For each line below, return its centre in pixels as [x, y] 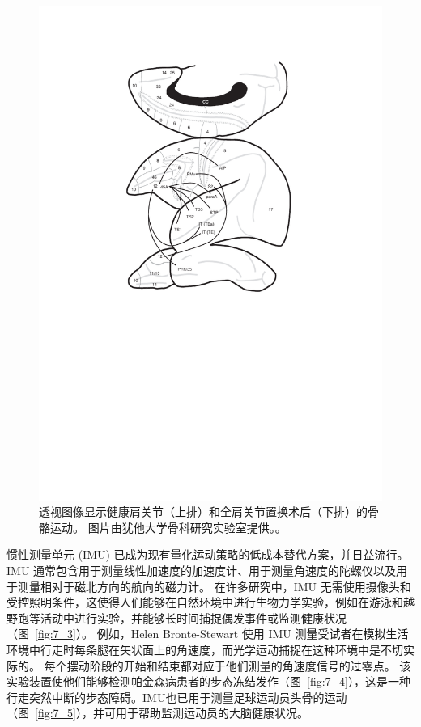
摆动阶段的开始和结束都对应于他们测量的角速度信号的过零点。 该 [239, 665]
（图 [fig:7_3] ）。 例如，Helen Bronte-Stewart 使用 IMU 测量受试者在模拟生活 [208, 634]
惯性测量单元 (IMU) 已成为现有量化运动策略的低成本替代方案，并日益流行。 [208, 554]
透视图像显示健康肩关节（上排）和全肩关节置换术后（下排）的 [203, 511]
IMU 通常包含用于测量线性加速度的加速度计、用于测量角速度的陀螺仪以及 [202, 571]
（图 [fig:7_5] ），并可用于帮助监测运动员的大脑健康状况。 [157, 713]
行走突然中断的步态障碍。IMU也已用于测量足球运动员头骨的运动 [177, 697]
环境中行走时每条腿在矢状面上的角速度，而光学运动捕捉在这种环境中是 [193, 649]
